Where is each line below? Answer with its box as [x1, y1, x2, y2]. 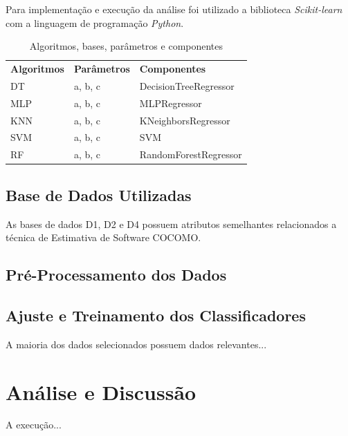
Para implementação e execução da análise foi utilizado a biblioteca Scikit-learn [6, 2, 342, 16]
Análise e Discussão [6, 377, 196, 406]
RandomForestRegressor [139, 147, 242, 162]
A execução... [6, 417, 62, 432]
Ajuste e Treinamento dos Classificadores [6, 304, 306, 325]
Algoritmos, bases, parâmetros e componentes [29, 39, 223, 53]
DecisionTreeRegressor [139, 78, 235, 93]
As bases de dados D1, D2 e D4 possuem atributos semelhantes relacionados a [6, 216, 337, 231]
